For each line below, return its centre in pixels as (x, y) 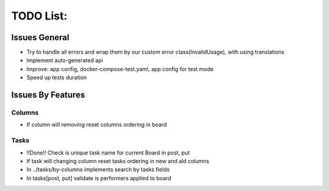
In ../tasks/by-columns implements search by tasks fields (98, 170)
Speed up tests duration (57, 78)
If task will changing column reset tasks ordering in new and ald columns (118, 161)
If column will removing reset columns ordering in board (97, 125)
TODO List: (39, 16)
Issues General (40, 37)
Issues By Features (48, 95)
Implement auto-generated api (65, 60)
